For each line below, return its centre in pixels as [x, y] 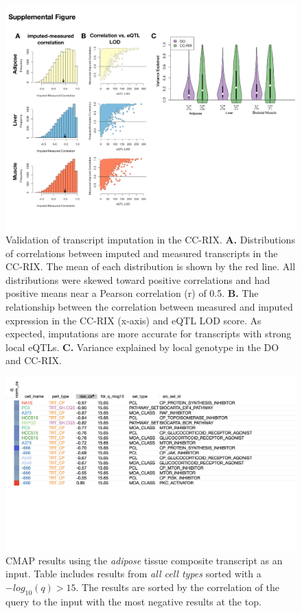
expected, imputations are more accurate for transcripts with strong [149, 334]
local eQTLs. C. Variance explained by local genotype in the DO [142, 347]
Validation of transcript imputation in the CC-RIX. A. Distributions [150, 240]
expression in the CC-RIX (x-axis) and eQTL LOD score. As [133, 320]
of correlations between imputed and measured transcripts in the [142, 253]
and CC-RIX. [34, 360]
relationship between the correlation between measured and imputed [149, 307]
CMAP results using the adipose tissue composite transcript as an [144, 560]
